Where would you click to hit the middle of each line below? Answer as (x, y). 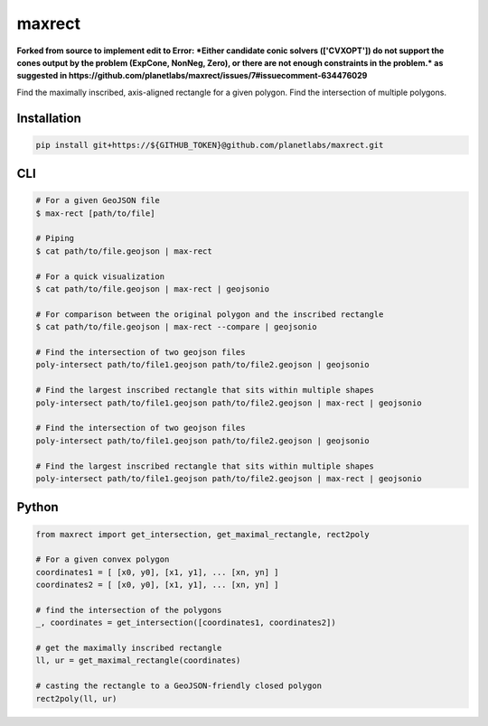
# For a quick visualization (100, 276)
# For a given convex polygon (103, 559)
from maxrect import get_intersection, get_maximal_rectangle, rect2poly (202, 534)
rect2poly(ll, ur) (76, 698)
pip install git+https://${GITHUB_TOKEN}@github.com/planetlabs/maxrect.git (210, 145)
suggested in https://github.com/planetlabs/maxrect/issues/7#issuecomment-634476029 (192, 76)
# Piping (55, 238)
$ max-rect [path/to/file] (95, 213)
